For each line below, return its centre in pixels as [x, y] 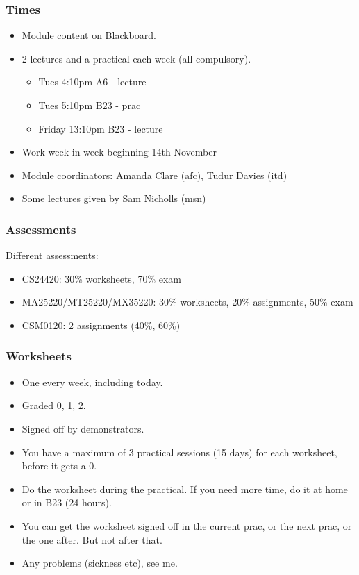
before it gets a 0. [59, 466]
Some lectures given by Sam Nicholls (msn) [114, 198]
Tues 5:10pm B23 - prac [90, 105]
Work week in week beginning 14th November [119, 152]
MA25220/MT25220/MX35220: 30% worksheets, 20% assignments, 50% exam [187, 302]
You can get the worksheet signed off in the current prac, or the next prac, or [187, 525]
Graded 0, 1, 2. [54, 405]
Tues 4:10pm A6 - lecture [92, 82]
